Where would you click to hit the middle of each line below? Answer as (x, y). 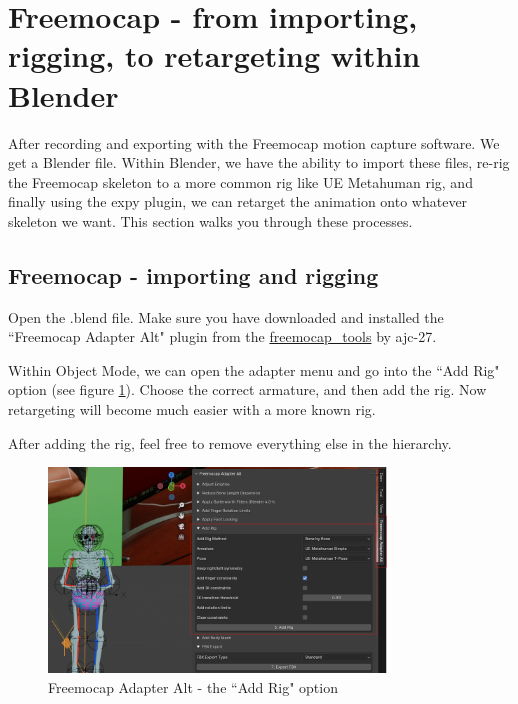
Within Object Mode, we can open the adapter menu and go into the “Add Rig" (254, 369)
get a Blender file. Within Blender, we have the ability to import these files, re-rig (259, 162)
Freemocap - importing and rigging (193, 274)
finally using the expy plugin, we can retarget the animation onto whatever (238, 201)
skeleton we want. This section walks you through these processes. (210, 220)
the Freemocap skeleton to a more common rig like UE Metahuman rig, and (240, 181)
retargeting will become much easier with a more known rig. (192, 409)
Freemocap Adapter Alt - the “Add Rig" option (193, 686)
